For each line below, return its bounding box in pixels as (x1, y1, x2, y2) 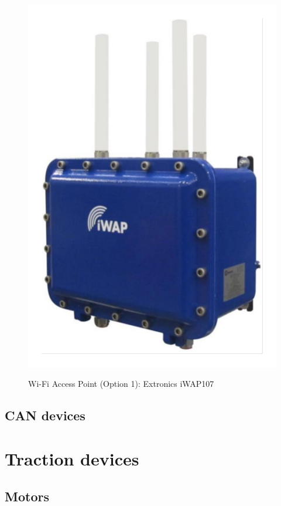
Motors (5, 487, 49, 505)
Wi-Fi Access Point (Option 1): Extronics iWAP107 (28, 377, 214, 390)
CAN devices (5, 406, 85, 424)
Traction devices (5, 447, 139, 471)
